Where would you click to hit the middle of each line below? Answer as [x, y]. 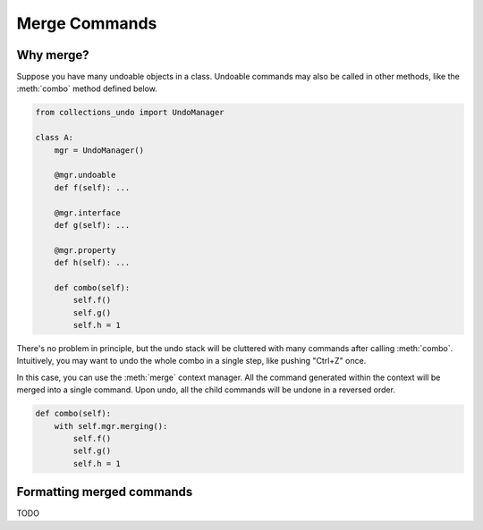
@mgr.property [85, 250]
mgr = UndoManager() [99, 150]
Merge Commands [87, 23]
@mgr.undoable [85, 175]
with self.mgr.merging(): [111, 426]
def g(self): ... [92, 225]
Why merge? [53, 55]
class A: [55, 138]
